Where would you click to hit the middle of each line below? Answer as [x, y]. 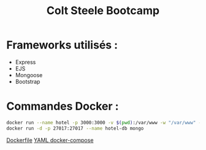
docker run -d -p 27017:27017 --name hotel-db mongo [75, 128]
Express [25, 62]
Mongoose [29, 75]
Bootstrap [28, 81]
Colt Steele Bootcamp [103, 11]
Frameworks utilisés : [62, 45]
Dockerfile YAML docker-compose [50, 140]
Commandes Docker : [63, 106]
